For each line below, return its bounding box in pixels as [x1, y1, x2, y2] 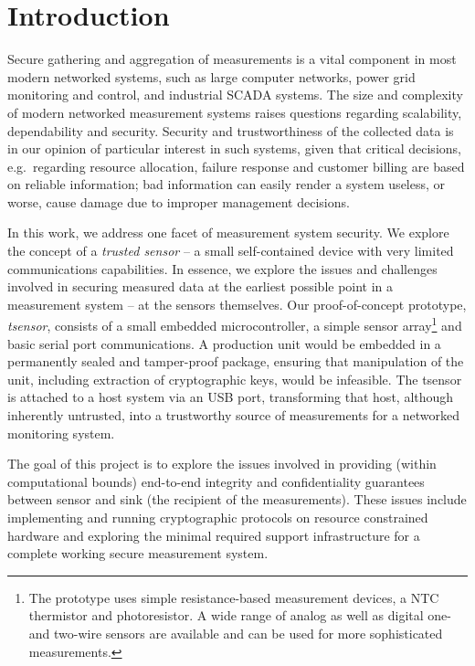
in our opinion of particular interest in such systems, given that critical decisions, [7, 139, 461, 158]
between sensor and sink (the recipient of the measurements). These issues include [7, 490, 467, 509]
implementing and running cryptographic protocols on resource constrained [7, 508, 428, 527]
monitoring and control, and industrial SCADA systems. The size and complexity [7, 85, 463, 104]
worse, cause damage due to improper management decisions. [7, 192, 350, 211]
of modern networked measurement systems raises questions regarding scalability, [7, 102, 462, 122]
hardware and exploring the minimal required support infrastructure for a [7, 525, 420, 544]
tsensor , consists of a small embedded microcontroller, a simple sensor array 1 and [7, 313, 462, 335]
